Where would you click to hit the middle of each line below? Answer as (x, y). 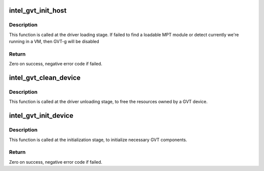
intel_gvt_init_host (38, 11)
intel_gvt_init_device (41, 116)
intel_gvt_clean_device (45, 78)
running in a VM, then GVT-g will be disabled (54, 42)
